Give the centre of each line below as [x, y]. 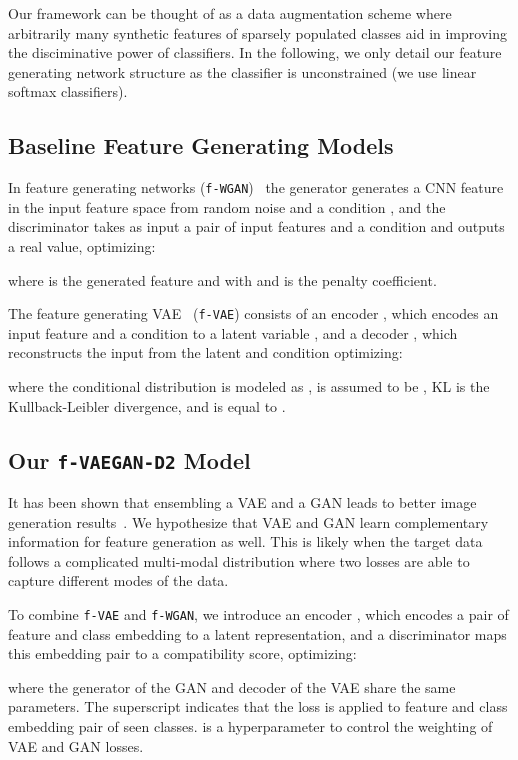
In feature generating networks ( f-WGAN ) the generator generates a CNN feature [256, 187]
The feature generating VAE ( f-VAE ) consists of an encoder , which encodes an [253, 313]
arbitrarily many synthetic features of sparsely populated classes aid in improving [257, 32]
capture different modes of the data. [118, 580]
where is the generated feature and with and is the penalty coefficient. [222, 279]
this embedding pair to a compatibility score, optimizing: [182, 653]
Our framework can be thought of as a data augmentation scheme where [230, 13]
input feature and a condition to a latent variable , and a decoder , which [233, 332]
